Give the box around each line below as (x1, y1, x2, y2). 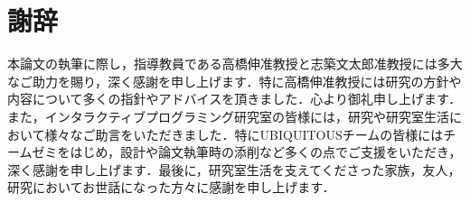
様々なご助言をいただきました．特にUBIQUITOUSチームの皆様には (44, 124, 444, 143)
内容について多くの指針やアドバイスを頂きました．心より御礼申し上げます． (7, 89, 462, 108)
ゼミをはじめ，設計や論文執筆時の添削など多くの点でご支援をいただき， (32, 142, 462, 161)
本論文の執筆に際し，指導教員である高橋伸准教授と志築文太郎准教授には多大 (7, 54, 463, 73)
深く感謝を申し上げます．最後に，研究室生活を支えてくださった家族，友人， (7, 160, 461, 179)
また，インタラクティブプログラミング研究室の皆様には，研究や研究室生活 (7, 106, 449, 125)
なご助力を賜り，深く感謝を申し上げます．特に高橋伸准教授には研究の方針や (7, 71, 462, 90)
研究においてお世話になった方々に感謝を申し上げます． (7, 178, 335, 197)
